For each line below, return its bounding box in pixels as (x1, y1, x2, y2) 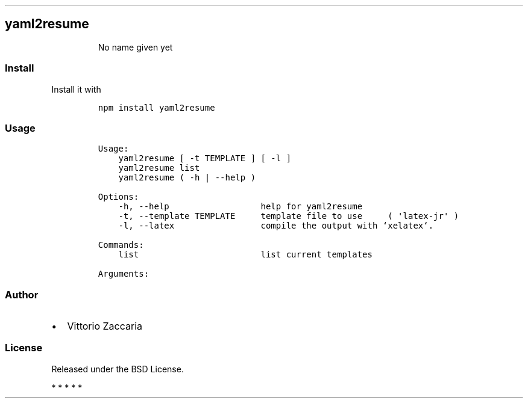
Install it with (51, 84, 101, 94)
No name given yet (98, 42, 173, 52)
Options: (98, 192, 139, 202)
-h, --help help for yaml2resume (118, 202, 363, 212)
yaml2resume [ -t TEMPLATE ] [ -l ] (118, 153, 292, 164)
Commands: (98, 240, 144, 250)
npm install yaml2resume (98, 102, 215, 112)
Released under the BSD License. (51, 363, 184, 374)
